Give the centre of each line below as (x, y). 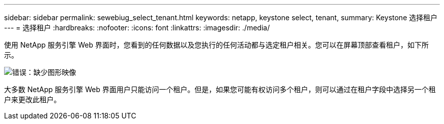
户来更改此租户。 (32, 99)
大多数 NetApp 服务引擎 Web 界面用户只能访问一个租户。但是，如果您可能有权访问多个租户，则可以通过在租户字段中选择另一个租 (220, 89)
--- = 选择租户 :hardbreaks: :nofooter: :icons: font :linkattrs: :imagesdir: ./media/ (137, 28)
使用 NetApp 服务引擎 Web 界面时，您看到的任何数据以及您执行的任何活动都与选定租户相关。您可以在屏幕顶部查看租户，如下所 (216, 45)
